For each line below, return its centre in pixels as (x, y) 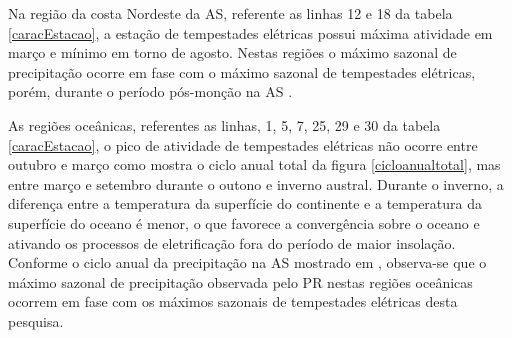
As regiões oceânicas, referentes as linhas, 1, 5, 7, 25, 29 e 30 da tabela (224, 124)
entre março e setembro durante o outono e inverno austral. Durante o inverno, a (256, 183)
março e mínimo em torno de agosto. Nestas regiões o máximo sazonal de (232, 52)
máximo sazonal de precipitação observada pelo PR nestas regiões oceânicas (240, 281)
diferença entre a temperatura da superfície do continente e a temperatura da (245, 203)
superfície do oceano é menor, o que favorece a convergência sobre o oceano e (244, 222)
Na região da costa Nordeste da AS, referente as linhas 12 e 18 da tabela (230, 13)
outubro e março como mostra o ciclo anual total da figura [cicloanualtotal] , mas (254, 164)
